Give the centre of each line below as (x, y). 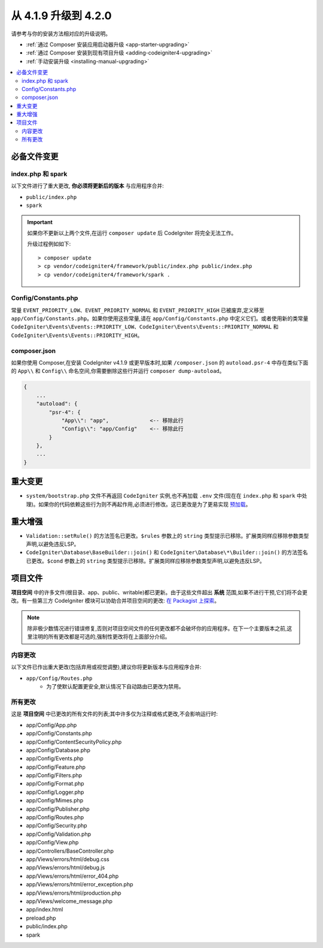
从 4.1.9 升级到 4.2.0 (61, 16)
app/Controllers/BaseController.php (70, 851)
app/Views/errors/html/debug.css (68, 859)
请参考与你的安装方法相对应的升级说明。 (61, 34)
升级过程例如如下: (49, 244)
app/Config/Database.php (58, 750)
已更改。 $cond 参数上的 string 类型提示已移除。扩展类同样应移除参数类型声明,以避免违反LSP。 (146, 561)
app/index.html (45, 910)
